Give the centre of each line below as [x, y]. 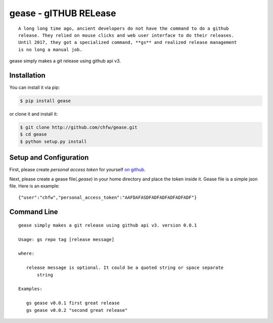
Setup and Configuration [49, 157]
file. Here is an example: [35, 186]
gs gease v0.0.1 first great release [73, 303]
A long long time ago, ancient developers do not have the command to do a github [124, 28]
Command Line [34, 212]
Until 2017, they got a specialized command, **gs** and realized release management [128, 42]
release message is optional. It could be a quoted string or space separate [125, 268]
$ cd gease [33, 134]
